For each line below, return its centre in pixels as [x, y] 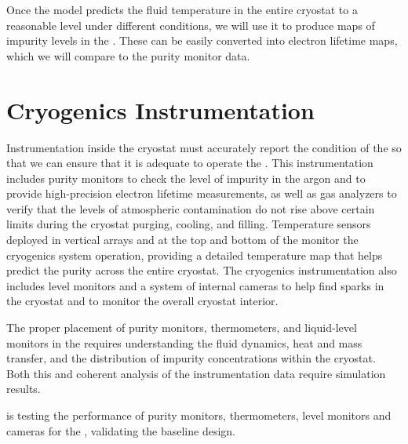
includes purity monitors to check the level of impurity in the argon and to [186, 178]
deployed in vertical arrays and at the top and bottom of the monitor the [182, 240]
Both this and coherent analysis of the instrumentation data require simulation [196, 373]
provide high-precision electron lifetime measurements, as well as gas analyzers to [202, 193]
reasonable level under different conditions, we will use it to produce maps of [191, 25]
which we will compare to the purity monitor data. [128, 55]
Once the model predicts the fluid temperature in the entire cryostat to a [182, 9]
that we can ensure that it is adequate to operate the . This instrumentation [190, 163]
